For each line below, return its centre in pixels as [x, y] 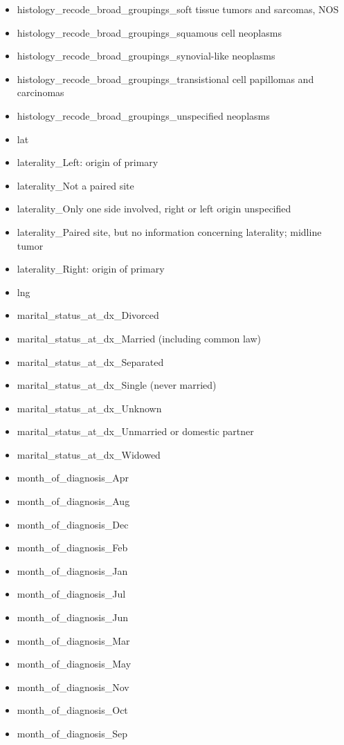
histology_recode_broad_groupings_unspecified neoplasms [143, 115]
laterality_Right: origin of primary [91, 269]
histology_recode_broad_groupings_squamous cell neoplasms [149, 32]
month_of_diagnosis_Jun [73, 617]
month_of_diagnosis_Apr [73, 478]
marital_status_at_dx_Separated [90, 361]
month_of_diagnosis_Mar [73, 640]
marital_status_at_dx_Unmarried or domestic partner [135, 431]
